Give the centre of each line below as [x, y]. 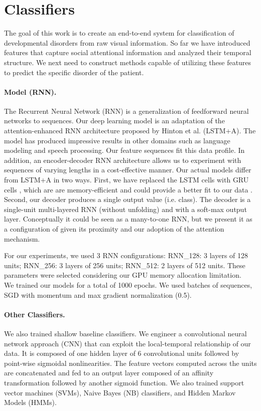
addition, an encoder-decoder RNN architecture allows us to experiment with [123, 160]
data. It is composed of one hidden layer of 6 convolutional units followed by [122, 353]
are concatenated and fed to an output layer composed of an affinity [109, 373]
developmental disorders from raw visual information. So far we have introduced [127, 42]
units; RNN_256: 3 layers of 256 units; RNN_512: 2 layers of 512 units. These [125, 265]
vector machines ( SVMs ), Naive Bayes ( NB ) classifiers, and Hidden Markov [120, 392]
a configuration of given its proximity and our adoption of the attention [114, 229]
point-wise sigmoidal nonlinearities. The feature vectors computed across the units [130, 363]
